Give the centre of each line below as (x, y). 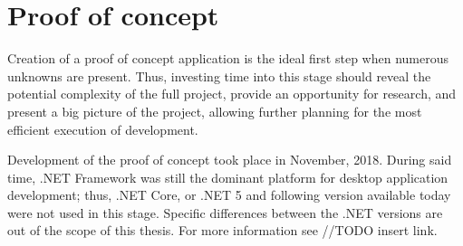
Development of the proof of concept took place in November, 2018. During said (230, 160)
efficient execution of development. (103, 129)
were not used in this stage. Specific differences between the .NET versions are (225, 212)
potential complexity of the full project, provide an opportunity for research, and (232, 94)
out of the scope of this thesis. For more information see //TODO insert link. (222, 230)
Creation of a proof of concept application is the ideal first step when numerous (228, 58)
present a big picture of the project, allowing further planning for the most (215, 111)
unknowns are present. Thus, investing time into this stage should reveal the (219, 76)
